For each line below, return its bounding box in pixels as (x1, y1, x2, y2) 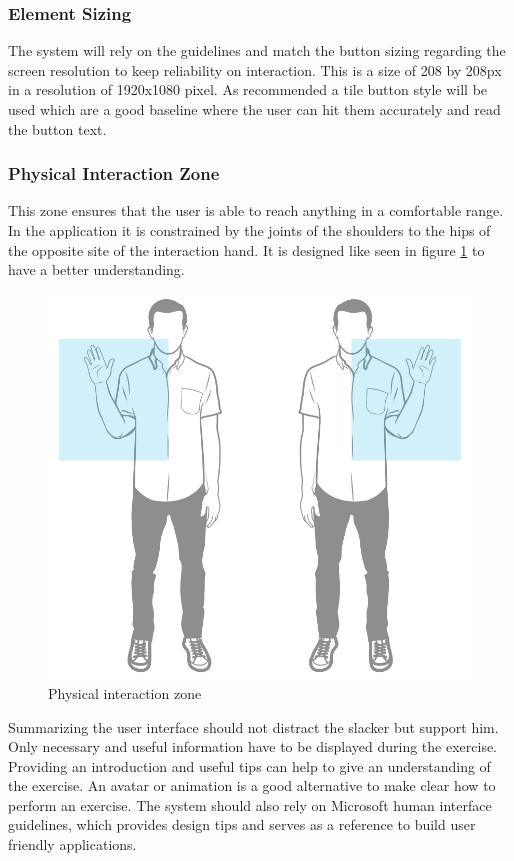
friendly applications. (8, 834, 137, 855)
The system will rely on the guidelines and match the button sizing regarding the (8, 40, 506, 61)
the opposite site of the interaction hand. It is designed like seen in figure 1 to (8, 239, 485, 260)
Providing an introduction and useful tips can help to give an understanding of (8, 755, 491, 776)
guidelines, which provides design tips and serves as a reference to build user (8, 814, 476, 835)
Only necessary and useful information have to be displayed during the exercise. (8, 736, 498, 757)
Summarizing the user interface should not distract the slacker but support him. (8, 716, 499, 737)
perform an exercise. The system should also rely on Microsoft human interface (8, 794, 492, 815)
